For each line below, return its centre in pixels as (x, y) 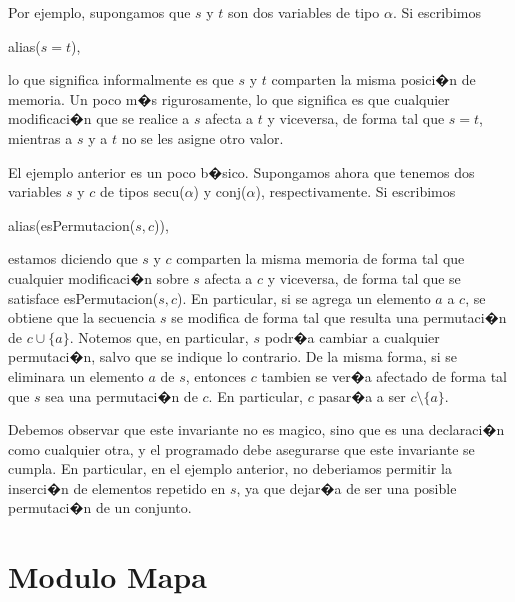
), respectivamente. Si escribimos (355, 191)
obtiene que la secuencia (82, 317)
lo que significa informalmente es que (121, 79)
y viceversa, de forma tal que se (364, 277)
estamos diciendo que (73, 258)
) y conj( (220, 191)
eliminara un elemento (76, 375)
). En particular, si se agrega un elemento (304, 297)
